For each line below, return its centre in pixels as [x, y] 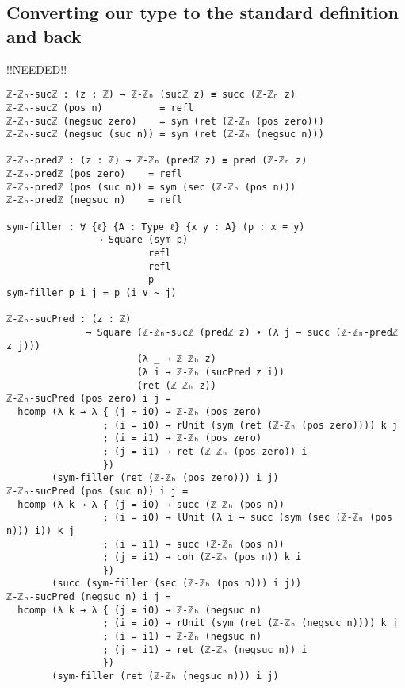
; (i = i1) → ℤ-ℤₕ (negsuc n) [182, 637]
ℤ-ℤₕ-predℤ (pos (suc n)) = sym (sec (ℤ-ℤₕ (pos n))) [151, 187]
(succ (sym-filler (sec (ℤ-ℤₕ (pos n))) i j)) [177, 584]
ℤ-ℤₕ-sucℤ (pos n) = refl [100, 108]
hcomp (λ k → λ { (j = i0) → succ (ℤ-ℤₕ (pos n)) [151, 504]
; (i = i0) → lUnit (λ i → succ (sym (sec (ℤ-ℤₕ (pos [247, 518]
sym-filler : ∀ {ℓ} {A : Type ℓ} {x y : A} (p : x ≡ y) [156, 227]
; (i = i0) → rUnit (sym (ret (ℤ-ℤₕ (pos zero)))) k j [250, 425]
